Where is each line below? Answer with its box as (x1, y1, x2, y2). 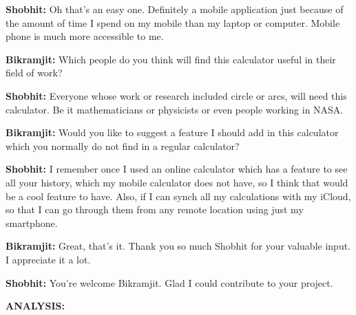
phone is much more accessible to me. (6, 29, 164, 43)
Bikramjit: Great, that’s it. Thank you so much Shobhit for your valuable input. (6, 239, 351, 253)
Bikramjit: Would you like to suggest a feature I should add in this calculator (6, 125, 339, 140)
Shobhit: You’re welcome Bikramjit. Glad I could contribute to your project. (6, 275, 333, 290)
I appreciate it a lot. (6, 252, 91, 266)
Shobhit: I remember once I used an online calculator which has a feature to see (6, 162, 348, 176)
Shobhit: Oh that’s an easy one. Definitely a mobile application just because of (6, 2, 344, 16)
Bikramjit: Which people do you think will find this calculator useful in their (6, 52, 336, 66)
